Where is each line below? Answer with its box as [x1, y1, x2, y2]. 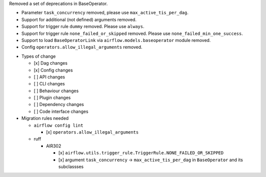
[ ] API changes [33, 74, 65, 80]
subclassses [58, 163, 84, 170]
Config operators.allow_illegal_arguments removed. [21, 44, 143, 50]
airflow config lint [33, 122, 84, 128]
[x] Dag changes [33, 60, 67, 66]
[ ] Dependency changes [33, 102, 84, 107]
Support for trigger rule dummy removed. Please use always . [21, 24, 145, 30]
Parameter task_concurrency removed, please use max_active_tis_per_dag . [21, 10, 189, 16]
